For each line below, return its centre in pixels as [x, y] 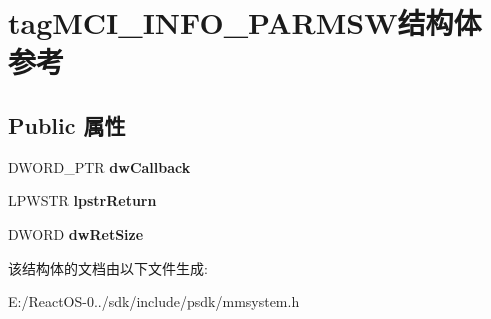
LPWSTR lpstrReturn [82, 200]
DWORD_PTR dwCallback [99, 166]
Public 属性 [67, 124]
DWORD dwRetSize [76, 233]
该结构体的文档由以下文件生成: [108, 267]
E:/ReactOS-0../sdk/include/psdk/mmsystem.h [154, 301]
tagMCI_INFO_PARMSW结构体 [245, 22]
